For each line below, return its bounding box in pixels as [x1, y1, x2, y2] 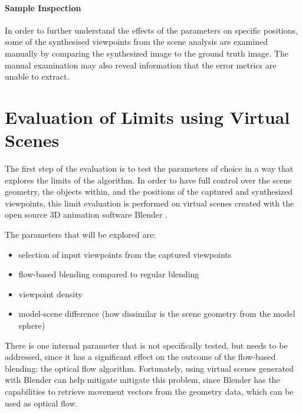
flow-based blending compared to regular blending [18, 268, 199, 280]
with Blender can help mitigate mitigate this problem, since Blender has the [5, 373, 280, 386]
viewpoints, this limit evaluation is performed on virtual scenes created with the [5, 196, 294, 209]
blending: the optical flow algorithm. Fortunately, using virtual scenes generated [5, 362, 294, 374]
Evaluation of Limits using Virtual [5, 104, 290, 129]
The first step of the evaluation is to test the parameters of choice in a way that [5, 162, 294, 175]
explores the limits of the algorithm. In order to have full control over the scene [5, 173, 292, 186]
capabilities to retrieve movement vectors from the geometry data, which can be [5, 385, 294, 397]
